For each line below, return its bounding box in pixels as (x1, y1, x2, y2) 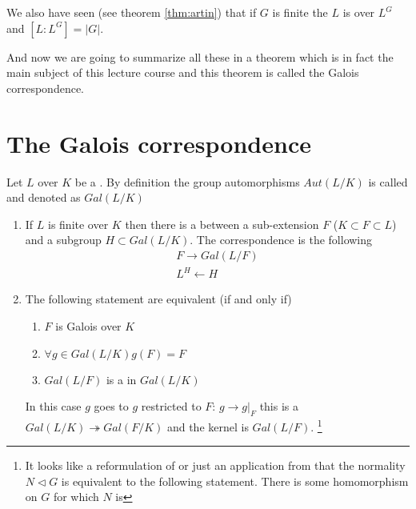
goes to (94, 398, 129, 415)
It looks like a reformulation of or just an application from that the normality (25, 457, 406, 474)
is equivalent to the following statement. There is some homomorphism (61, 472, 409, 489)
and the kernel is (166, 418, 249, 435)
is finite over (48, 215, 109, 232)
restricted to (141, 398, 202, 415)
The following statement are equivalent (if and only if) (25, 291, 292, 307)
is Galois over (55, 318, 122, 335)
